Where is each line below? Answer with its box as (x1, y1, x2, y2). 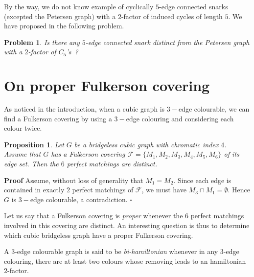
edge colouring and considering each (126, 113, 234, 123)
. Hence (228, 185, 250, 195)
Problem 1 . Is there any (4, 37, 80, 47)
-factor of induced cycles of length (121, 11, 223, 21)
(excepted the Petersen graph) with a (4, 11, 116, 21)
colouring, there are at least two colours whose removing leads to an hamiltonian (4, 255, 246, 266)
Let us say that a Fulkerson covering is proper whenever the (4, 210, 183, 221)
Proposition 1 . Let (4, 139, 64, 149)
